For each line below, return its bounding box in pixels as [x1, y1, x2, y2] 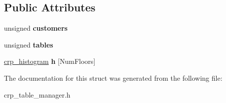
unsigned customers [4, 23, 68, 33]
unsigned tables [4, 39, 53, 50]
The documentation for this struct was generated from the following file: [4, 72, 223, 83]
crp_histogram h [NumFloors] [4, 56, 96, 66]
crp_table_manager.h [4, 89, 71, 100]
